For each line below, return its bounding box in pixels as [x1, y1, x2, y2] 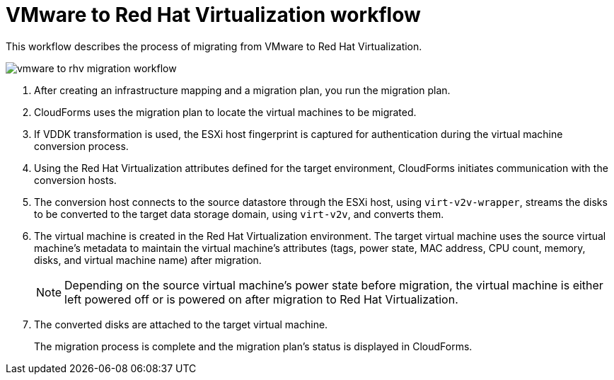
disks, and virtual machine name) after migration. [34, 253, 262, 266]
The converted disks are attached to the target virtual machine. [34, 318, 328, 330]
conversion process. [34, 139, 129, 152]
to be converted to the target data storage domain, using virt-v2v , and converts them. [34, 207, 444, 220]
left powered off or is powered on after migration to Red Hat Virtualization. [64, 292, 458, 306]
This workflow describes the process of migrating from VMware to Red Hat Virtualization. [6, 40, 422, 52]
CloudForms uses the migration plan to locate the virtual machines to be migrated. [34, 105, 417, 118]
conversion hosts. [34, 173, 117, 186]
